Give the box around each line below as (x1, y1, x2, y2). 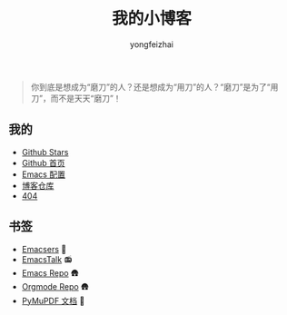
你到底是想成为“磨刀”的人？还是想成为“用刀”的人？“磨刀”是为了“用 (30, 81, 279, 92)
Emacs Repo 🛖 (21, 267, 79, 278)
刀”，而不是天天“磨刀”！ (30, 93, 122, 103)
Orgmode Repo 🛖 (21, 281, 90, 291)
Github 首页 (21, 157, 65, 168)
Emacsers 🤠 (21, 243, 67, 254)
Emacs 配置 (21, 169, 65, 180)
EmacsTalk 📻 (21, 253, 73, 264)
